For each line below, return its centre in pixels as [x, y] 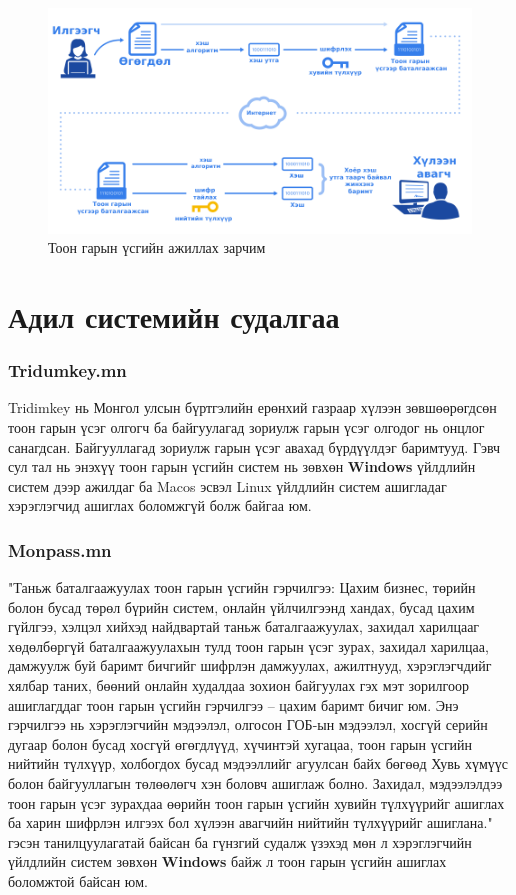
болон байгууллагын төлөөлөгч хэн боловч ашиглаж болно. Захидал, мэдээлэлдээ [255, 783]
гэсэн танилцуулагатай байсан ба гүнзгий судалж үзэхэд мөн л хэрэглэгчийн [240, 841]
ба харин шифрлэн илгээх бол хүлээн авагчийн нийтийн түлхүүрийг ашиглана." [250, 822]
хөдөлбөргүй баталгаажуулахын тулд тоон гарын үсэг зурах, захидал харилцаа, [248, 645]
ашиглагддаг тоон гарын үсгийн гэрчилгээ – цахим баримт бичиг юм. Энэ [233, 704]
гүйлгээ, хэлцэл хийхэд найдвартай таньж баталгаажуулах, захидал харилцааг [244, 626]
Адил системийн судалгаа [174, 315]
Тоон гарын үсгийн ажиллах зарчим [157, 247]
